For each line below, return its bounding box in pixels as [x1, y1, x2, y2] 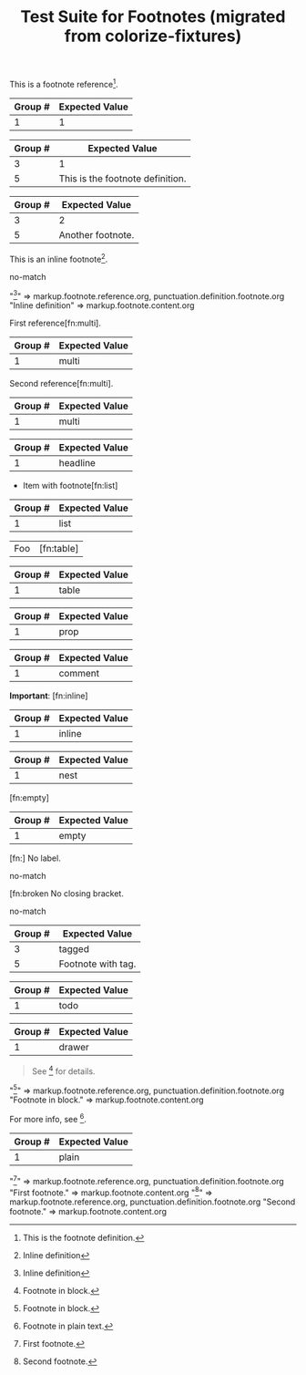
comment [58, 667, 100, 680]
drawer [58, 1041, 89, 1054]
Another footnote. [58, 228, 135, 241]
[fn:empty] [9, 792, 50, 803]
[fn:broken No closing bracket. [9, 888, 125, 899]
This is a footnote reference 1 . [9, 78, 118, 89]
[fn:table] [39, 543, 79, 555]
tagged [58, 943, 89, 956]
